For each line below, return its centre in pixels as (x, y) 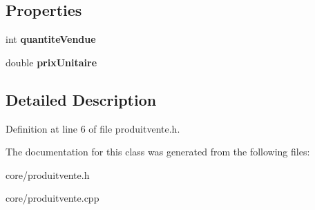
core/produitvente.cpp (52, 198)
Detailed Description (81, 99)
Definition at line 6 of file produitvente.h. (93, 128)
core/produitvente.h (48, 174)
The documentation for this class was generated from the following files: (158, 152)
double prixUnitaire (51, 62)
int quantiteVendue (51, 39)
